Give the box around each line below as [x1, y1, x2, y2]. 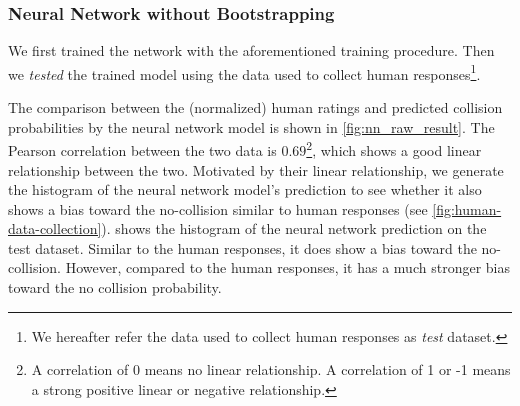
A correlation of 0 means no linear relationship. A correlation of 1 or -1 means [31, 359, 511, 380]
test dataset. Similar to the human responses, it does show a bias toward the [8, 237, 477, 258]
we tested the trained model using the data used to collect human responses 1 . [8, 60, 481, 84]
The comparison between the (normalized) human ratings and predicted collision [8, 97, 503, 118]
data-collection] [8, 218, 102, 239]
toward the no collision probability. [8, 277, 222, 298]
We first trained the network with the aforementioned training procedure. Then [8, 40, 495, 61]
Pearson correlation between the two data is [8, 139, 277, 160]
